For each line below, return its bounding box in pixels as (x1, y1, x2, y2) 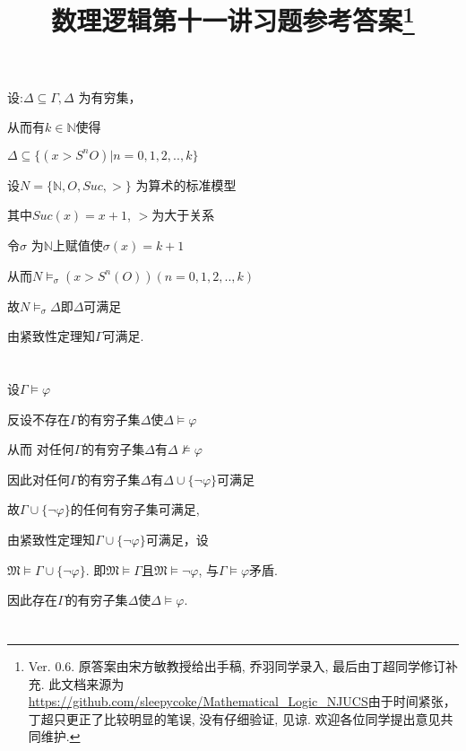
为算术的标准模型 (135, 175, 237, 194)
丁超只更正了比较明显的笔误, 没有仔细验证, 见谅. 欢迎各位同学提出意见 (28, 709, 441, 728)
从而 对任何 (7, 440, 74, 458)
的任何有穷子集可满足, (70, 500, 200, 519)
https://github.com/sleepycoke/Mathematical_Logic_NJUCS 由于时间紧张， (28, 692, 456, 711)
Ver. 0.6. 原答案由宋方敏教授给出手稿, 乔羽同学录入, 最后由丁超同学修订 (28, 656, 445, 675)
